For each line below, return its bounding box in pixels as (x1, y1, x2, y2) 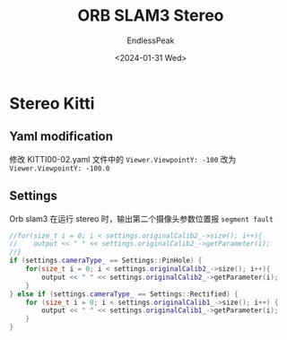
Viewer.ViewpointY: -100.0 (9, 163, 110, 173)
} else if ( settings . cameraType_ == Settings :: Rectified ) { (9, 289, 239, 299)
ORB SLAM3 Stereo (77, 5, 224, 26)
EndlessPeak (126, 35, 175, 46)
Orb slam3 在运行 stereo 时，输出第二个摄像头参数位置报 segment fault (9, 213, 274, 224)
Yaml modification (9, 129, 114, 144)
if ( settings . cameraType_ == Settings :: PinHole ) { (9, 257, 203, 266)
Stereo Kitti (9, 93, 95, 113)
